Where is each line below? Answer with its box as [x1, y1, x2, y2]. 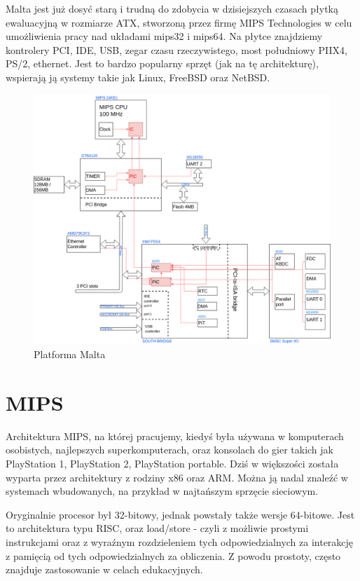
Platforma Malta [34, 347, 106, 362]
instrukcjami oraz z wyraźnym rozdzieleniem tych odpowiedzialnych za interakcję [6, 534, 354, 549]
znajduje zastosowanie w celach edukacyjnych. [6, 562, 203, 577]
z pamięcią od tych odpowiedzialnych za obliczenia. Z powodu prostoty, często [6, 548, 341, 563]
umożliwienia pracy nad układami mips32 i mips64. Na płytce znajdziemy [6, 29, 323, 43]
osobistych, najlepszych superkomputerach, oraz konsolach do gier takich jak [6, 442, 333, 457]
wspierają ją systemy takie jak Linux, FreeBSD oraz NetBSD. [6, 69, 270, 84]
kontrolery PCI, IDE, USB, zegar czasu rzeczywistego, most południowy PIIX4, [6, 42, 347, 57]
